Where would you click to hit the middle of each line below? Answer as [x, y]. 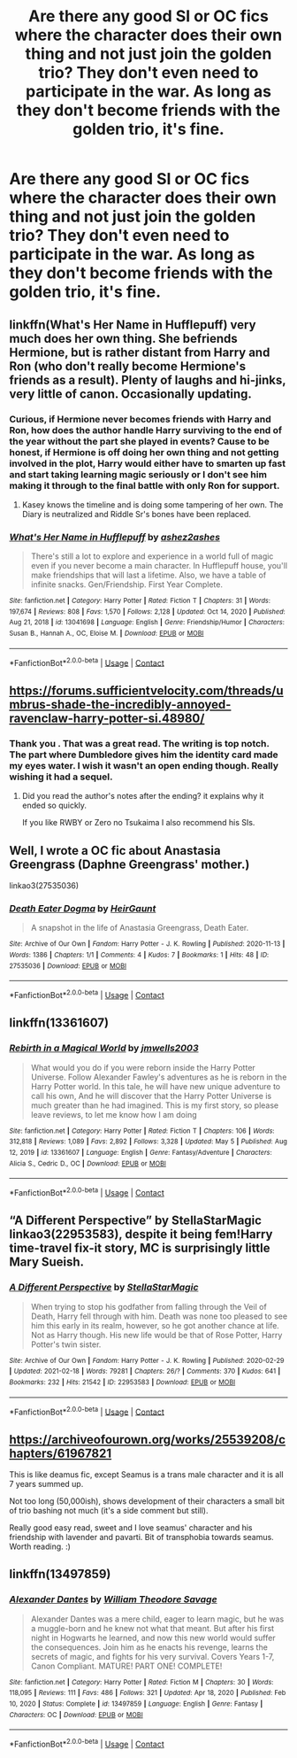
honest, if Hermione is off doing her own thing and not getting [144, 452]
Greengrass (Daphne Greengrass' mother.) [129, 864]
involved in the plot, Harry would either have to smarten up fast [147, 463]
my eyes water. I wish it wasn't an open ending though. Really [144, 765]
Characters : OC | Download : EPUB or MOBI [76, 1715]
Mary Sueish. [47, 1262]
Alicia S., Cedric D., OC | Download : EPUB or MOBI [88, 1163]
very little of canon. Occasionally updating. [130, 394]
